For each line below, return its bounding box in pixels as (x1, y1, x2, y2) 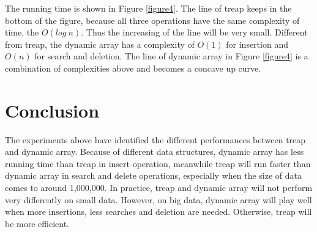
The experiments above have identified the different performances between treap (5, 133, 306, 146)
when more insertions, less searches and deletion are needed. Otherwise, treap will (5, 205, 312, 218)
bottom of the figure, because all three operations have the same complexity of (5, 13, 300, 26)
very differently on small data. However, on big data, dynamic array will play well (5, 193, 312, 206)
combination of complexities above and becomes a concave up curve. (5, 61, 261, 74)
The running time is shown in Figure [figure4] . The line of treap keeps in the (5, 2, 292, 14)
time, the (5, 26, 39, 39)
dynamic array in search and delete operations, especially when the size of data (5, 169, 302, 182)
